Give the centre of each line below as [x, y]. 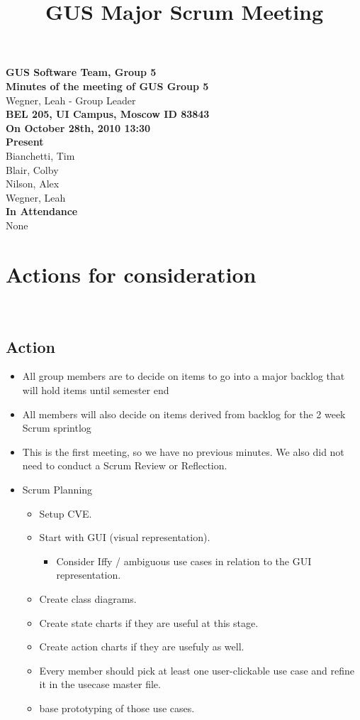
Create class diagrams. [88, 598]
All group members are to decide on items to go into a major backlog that [184, 376]
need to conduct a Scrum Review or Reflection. [125, 465]
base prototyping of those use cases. [117, 708]
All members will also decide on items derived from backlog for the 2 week [184, 414]
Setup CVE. [66, 513]
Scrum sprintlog [57, 428]
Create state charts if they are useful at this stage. [149, 622]
